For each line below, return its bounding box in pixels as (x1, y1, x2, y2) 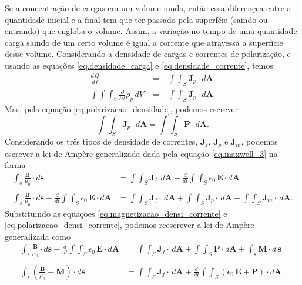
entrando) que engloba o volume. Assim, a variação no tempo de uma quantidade (5, 25, 297, 37)
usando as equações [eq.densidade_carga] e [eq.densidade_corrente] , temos (5, 59, 273, 71)
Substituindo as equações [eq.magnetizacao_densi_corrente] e (5, 207, 227, 219)
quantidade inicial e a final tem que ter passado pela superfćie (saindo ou (5, 13, 268, 25)
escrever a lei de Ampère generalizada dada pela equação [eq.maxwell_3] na (5, 147, 278, 159)
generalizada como (5, 230, 71, 242)
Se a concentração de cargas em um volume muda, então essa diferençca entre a (5, 2, 291, 14)
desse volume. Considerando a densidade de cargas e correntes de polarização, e (5, 48, 291, 60)
